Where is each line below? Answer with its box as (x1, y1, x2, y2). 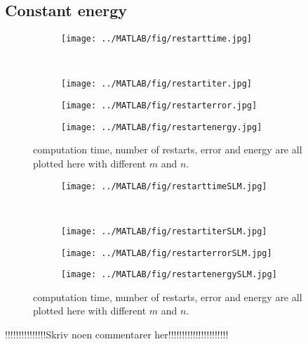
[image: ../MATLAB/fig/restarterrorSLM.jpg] (61, 248, 272, 258)
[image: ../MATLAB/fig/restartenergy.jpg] (61, 122, 262, 132)
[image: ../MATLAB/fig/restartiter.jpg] (61, 79, 253, 89)
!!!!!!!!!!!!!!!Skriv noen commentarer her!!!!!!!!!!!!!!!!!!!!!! (5, 327, 229, 342)
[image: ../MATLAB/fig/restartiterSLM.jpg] (61, 226, 267, 236)
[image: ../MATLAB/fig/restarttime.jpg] (61, 34, 253, 44)
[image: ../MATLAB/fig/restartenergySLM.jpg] (61, 269, 277, 280)
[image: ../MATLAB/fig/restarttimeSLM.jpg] (61, 181, 267, 191)
